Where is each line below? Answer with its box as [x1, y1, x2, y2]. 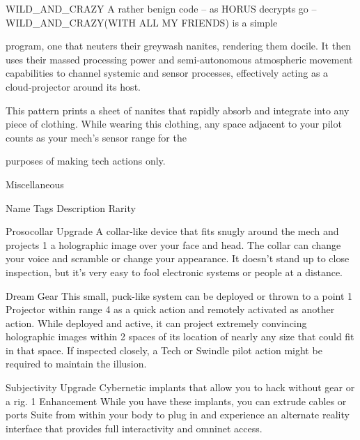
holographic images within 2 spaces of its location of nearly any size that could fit [6, 329, 354, 344]
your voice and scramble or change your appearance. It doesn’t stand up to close [6, 251, 350, 266]
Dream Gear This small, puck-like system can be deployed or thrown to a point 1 [6, 288, 353, 303]
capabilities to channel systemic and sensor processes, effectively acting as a [6, 66, 329, 80]
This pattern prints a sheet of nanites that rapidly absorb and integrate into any [6, 103, 350, 117]
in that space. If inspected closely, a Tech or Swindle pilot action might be [6, 342, 322, 357]
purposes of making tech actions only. [6, 153, 166, 168]
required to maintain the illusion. [6, 356, 147, 371]
